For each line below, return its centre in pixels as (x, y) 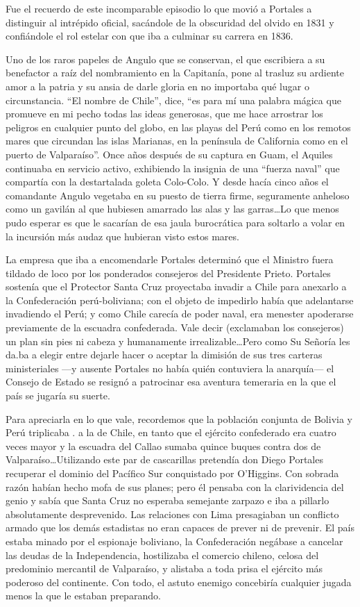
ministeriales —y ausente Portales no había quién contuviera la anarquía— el (170, 368)
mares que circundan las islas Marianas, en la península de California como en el (177, 141)
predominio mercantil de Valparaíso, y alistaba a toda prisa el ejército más (164, 568)
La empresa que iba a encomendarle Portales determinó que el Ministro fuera (170, 259)
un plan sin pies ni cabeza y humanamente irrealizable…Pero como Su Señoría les (178, 341)
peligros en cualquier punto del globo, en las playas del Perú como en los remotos (178, 127)
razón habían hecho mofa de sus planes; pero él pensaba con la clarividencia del (175, 487)
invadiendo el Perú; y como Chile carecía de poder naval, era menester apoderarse (180, 314)
